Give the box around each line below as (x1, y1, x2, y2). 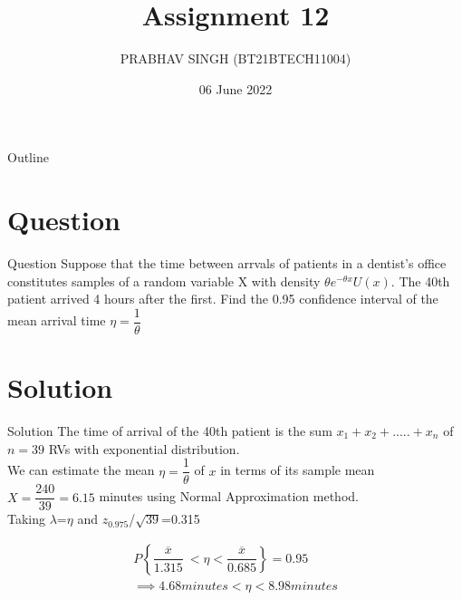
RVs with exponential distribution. (48, 439, 240, 458)
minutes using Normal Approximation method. (99, 487, 359, 506)
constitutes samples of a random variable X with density (7, 271, 321, 290)
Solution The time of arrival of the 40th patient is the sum (7, 421, 332, 440)
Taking (7, 509, 46, 528)
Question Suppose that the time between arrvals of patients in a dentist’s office (7, 254, 447, 273)
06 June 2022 (198, 79, 273, 98)
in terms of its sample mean (220, 460, 375, 479)
